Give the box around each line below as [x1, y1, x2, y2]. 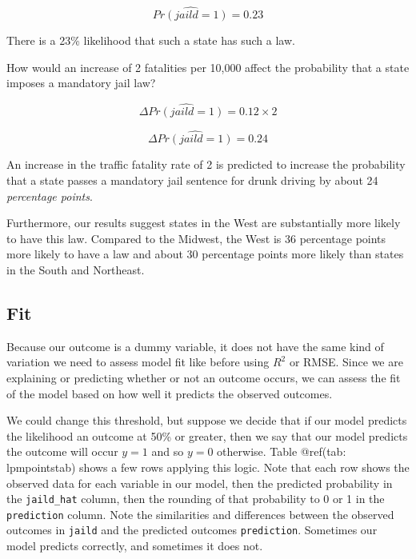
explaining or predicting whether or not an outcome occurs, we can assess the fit [6, 369, 401, 385]
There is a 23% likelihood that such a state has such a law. [6, 32, 295, 49]
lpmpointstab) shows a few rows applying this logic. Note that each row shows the [6, 458, 410, 475]
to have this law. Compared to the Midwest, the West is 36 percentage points [6, 230, 386, 246]
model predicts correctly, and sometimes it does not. [6, 537, 263, 554]
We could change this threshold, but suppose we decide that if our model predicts [6, 412, 407, 429]
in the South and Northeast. [6, 262, 145, 278]
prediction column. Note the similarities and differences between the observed [6, 505, 394, 522]
